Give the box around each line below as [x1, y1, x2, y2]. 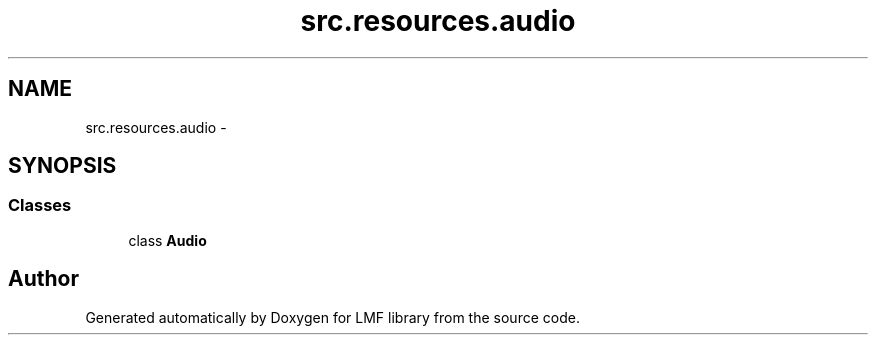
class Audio [128, 231, 207, 249]
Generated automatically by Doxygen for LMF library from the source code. [85, 308, 580, 326]
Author [8, 266, 79, 292]
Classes [8, 195, 72, 216]
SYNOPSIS [8, 153, 117, 179]
